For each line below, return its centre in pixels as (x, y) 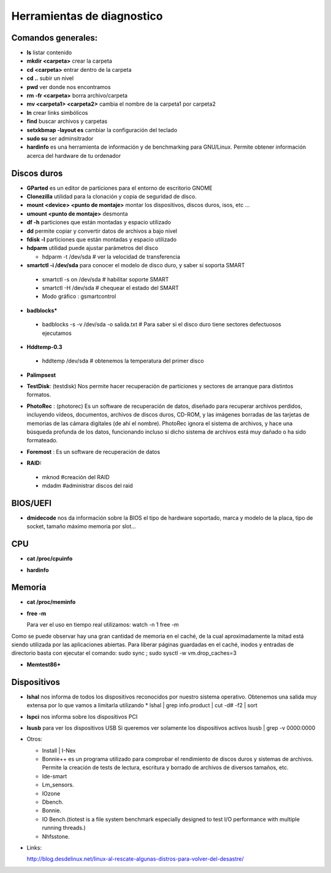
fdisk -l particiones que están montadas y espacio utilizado (102, 239)
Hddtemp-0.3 (44, 346)
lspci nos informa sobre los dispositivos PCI (82, 716)
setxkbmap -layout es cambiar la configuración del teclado (102, 130)
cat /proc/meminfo (51, 602)
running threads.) (64, 828)
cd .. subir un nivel (50, 78)
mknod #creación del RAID (76, 477)
